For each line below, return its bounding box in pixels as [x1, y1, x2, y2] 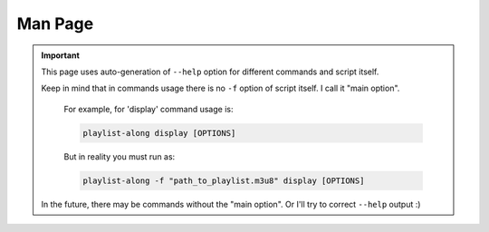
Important [41, 50, 81, 61]
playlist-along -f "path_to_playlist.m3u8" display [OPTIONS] [82, 175, 365, 186]
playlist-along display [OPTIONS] [82, 128, 236, 138]
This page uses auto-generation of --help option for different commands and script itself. [41, 66, 379, 77]
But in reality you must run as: [63, 150, 176, 162]
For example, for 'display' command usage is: [63, 103, 234, 114]
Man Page [16, 14, 94, 34]
